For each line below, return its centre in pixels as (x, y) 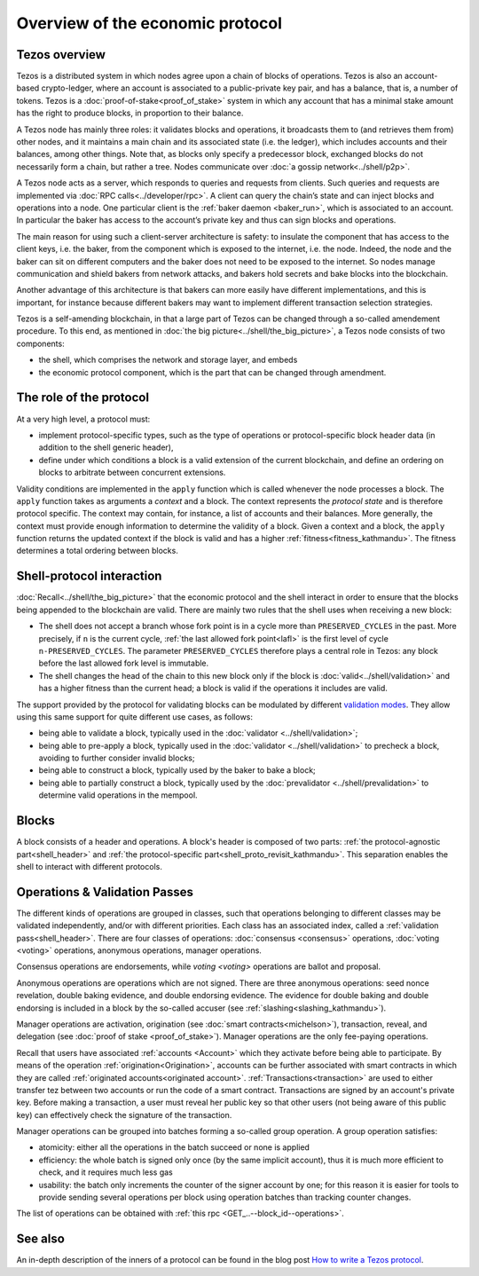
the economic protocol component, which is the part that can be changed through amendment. (212, 372)
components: (41, 343)
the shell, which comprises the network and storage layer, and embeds (168, 360)
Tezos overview (61, 55)
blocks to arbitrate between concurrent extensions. (132, 473)
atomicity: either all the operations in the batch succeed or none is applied (174, 1147)
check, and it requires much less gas (106, 1172)
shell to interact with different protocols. (90, 866)
